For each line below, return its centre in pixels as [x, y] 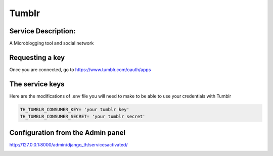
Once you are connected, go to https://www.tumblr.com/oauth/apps [80, 69]
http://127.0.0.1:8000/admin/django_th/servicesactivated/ [69, 144]
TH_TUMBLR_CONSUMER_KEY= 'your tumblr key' [75, 109]
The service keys [37, 84]
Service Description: [42, 31]
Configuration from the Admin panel [67, 133]
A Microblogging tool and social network [52, 43]
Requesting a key [37, 57]
